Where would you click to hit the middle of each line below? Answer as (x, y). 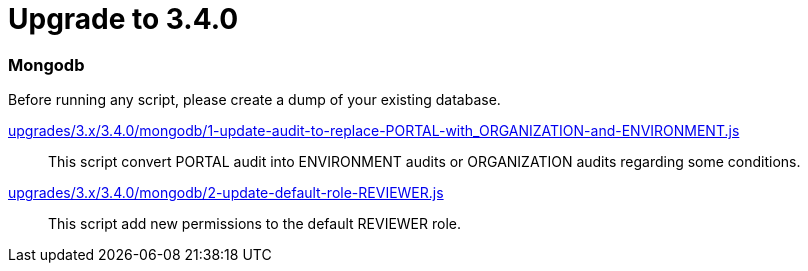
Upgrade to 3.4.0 (123, 19)
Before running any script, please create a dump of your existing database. (254, 100)
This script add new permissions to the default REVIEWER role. (254, 224)
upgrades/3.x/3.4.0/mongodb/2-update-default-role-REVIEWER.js (226, 193)
